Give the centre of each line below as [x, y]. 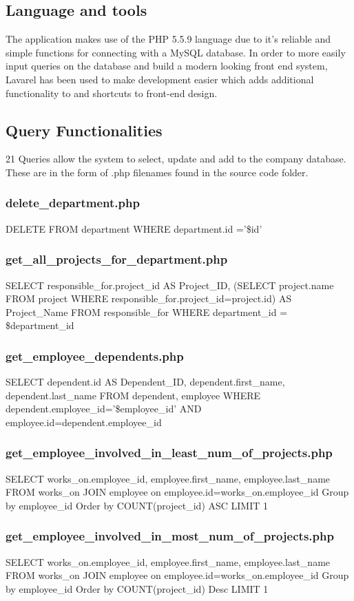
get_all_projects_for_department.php [117, 259]
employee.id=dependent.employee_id [84, 422]
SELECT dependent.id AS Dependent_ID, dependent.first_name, [145, 382]
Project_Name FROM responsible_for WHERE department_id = [147, 312]
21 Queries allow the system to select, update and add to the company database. [176, 159]
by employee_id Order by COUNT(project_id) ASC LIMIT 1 [137, 505]
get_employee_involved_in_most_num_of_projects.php [170, 536]
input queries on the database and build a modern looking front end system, [167, 66]
